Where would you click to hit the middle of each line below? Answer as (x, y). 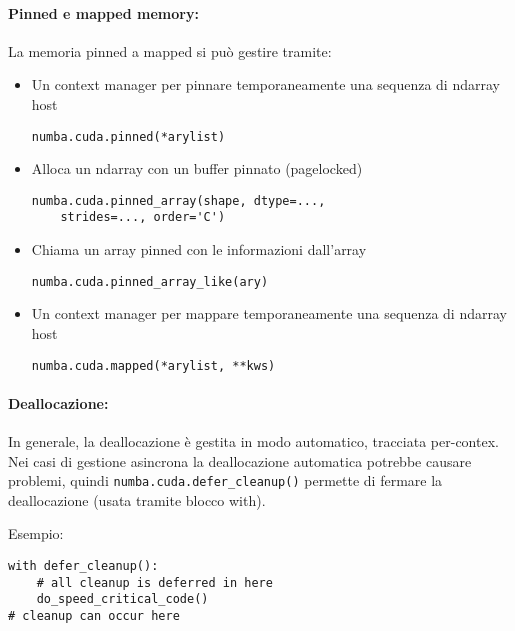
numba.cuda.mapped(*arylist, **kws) (153, 365)
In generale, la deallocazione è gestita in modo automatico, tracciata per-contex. (253, 441)
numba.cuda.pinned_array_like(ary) (150, 281)
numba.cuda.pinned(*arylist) (128, 136)
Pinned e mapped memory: (103, 12)
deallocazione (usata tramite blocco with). (137, 499)
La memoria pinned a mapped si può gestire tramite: (170, 50)
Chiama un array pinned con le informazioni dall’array (199, 249)
